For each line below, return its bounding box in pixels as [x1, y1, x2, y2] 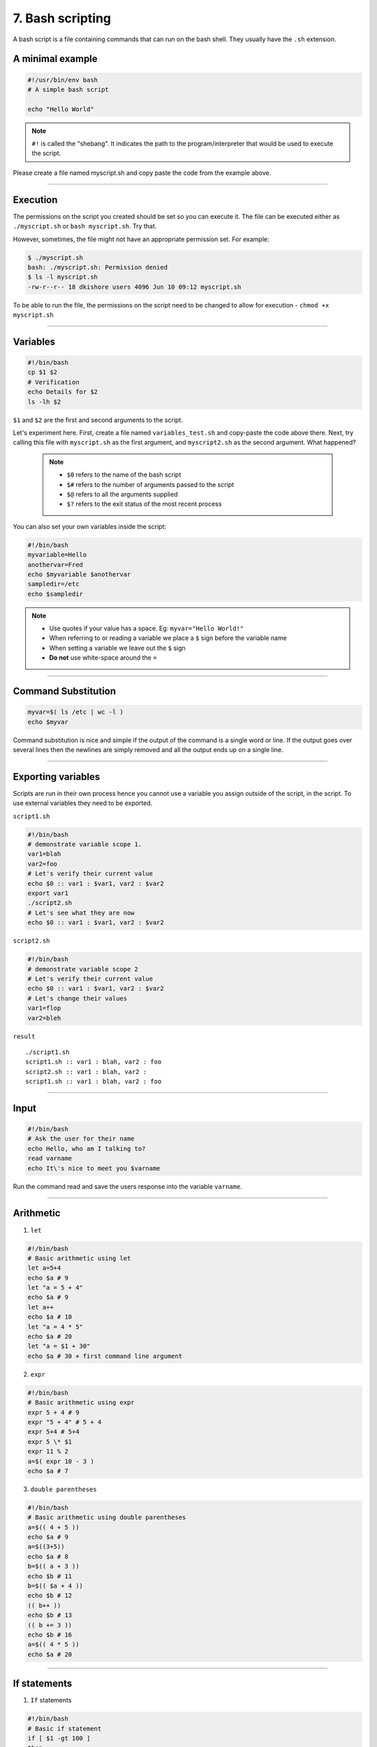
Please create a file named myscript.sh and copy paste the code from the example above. [13, 168, 272, 177]
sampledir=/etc [27, 580, 80, 588]
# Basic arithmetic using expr [27, 1398, 135, 1407]
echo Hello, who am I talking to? [27, 1145, 146, 1152]
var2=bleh [27, 1014, 61, 1022]
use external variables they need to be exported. [13, 799, 153, 807]
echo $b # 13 [27, 1611, 73, 1619]
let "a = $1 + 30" [27, 1342, 91, 1350]
